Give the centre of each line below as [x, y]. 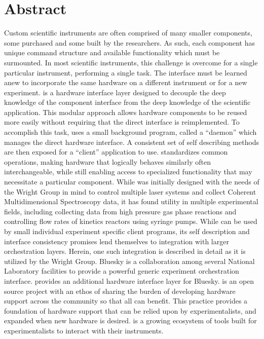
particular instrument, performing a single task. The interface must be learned [126, 72]
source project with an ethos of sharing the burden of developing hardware [120, 291]
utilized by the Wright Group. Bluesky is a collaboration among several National [129, 261]
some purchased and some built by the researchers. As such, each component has [129, 42]
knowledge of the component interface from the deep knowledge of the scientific [127, 102]
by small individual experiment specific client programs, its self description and [127, 231]
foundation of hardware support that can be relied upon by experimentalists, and [130, 310]
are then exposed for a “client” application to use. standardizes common [116, 152]
